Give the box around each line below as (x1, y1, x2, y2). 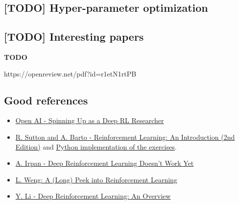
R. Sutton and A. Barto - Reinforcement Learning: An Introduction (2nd (15, 131, 235, 142)
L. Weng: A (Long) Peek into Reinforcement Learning (15, 174, 177, 184)
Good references (4, 92, 88, 107)
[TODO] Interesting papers (4, 29, 144, 44)
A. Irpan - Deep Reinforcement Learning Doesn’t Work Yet (15, 158, 194, 168)
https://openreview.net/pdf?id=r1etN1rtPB (4, 68, 137, 78)
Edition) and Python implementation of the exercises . (15, 141, 177, 152)
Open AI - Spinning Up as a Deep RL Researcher (15, 115, 164, 126)
